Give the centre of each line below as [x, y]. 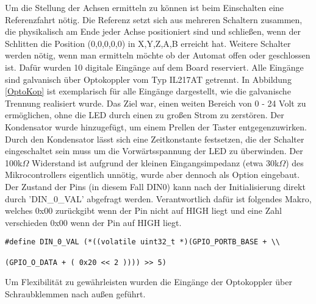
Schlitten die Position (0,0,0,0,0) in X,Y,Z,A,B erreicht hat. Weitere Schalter [148, 43]
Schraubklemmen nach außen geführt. [75, 293]
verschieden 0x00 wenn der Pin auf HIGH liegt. [93, 222]
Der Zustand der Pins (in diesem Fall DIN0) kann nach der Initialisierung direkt [155, 186]
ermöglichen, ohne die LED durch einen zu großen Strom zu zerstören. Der [145, 115]
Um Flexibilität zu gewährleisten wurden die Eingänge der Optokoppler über [149, 282]
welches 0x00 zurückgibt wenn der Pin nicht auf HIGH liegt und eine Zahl [143, 210]
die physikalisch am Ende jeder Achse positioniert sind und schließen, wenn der [153, 31]
